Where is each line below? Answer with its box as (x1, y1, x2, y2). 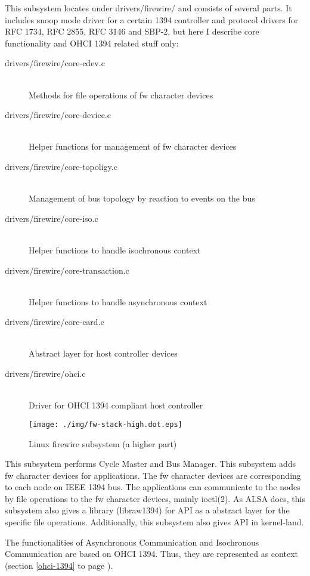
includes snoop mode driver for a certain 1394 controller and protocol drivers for (5, 13, 299, 26)
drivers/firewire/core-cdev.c (5, 57, 105, 69)
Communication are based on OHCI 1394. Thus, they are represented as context (5, 547, 298, 560)
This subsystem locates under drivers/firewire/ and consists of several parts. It (5, 2, 292, 14)
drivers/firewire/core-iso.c (5, 212, 98, 224)
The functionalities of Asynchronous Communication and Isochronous (5, 535, 259, 548)
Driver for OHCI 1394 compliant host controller (29, 399, 203, 411)
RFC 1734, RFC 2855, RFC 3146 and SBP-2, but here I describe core (5, 25, 259, 38)
